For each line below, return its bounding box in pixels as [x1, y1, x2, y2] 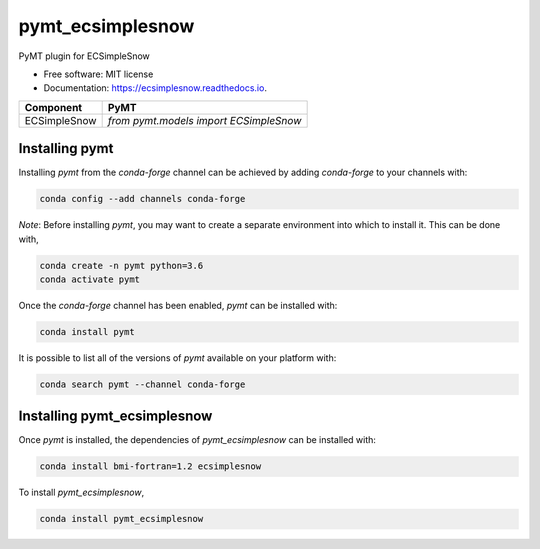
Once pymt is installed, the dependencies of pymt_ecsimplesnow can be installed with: [18, 434, 377, 446]
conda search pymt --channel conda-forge [39, 378, 246, 390]
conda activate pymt [39, 273, 140, 285]
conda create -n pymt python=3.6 [39, 260, 204, 271]
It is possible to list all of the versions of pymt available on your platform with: [18, 351, 337, 364]
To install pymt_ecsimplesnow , [18, 486, 145, 499]
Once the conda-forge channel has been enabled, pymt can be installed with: [18, 299, 338, 311]
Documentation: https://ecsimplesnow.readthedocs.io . [43, 82, 267, 94]
